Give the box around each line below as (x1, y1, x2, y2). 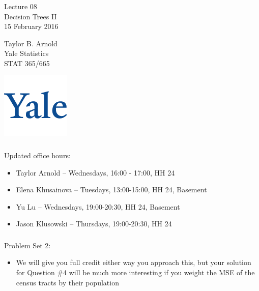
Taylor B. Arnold (4, 38, 57, 48)
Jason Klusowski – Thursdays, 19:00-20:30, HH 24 (16, 218, 172, 229)
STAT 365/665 (4, 57, 50, 68)
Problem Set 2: (4, 240, 51, 250)
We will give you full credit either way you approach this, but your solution (16, 257, 251, 268)
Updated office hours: (4, 150, 71, 160)
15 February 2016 (4, 21, 59, 32)
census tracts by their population (16, 277, 119, 287)
